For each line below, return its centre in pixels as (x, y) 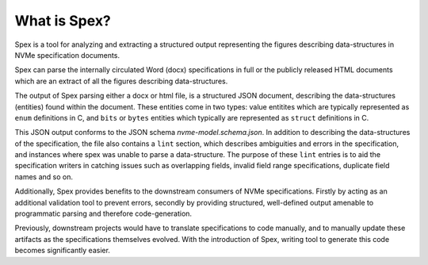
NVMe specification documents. (67, 55)
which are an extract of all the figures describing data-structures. (121, 81)
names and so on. (44, 177)
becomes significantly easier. (63, 251)
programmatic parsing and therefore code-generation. (103, 213)
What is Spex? (63, 21)
